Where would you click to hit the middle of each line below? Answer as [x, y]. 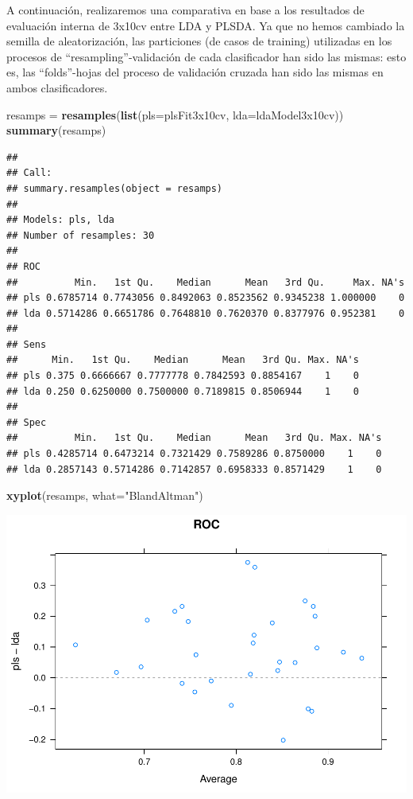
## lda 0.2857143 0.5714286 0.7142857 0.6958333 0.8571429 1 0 [194, 469]
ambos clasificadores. [57, 87]
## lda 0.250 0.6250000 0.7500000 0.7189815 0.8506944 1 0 [183, 391]
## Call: [29, 173]
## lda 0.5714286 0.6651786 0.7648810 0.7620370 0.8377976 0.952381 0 [206, 313]
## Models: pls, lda [61, 220]
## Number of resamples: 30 [81, 235]
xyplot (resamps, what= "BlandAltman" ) [105, 495]
